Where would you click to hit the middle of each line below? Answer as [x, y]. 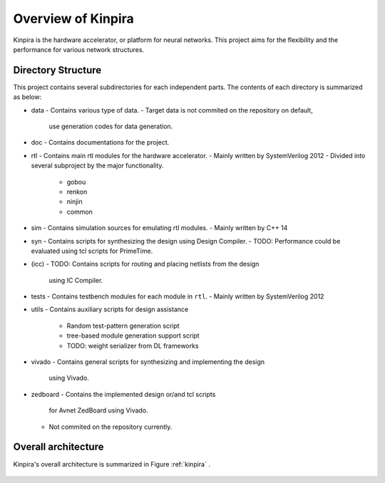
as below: [27, 97]
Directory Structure [57, 70]
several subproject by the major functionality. [97, 166]
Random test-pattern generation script [123, 326]
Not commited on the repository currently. [111, 427]
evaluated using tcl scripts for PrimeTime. [92, 251]
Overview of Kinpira [74, 19]
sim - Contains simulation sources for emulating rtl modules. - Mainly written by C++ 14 [159, 228]
